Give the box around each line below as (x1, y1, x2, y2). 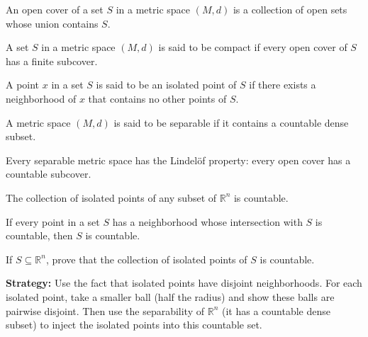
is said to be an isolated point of (96, 77, 237, 92)
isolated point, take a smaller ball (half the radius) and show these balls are (6, 289, 335, 304)
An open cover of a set (6, 2, 104, 16)
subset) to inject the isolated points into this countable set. (6, 317, 262, 332)
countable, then (6, 228, 73, 243)
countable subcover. (6, 166, 91, 181)
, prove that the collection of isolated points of (45, 251, 247, 266)
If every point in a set (6, 214, 100, 229)
